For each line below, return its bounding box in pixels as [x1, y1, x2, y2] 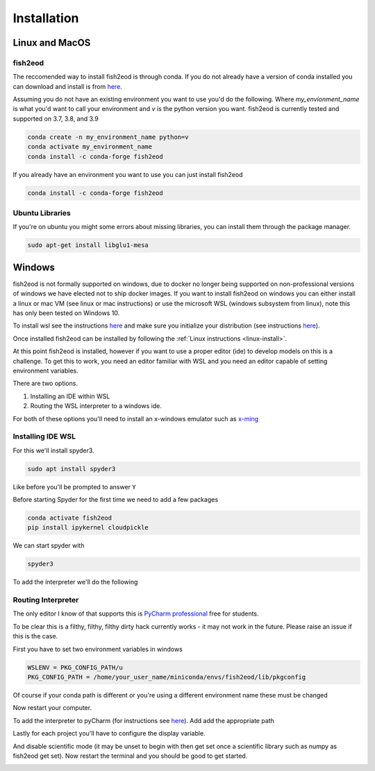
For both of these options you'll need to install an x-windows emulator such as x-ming [12, 414, 259, 423]
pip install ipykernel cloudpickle [27, 524, 149, 532]
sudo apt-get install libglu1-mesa [27, 242, 149, 249]
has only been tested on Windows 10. [12, 309, 120, 317]
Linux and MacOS [12, 37, 91, 49]
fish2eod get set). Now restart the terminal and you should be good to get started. [12, 752, 248, 760]
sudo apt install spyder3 [27, 465, 116, 473]
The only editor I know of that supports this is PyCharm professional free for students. [12, 609, 260, 618]
